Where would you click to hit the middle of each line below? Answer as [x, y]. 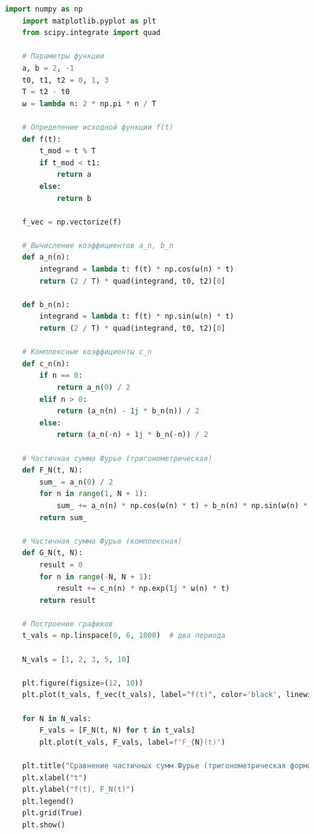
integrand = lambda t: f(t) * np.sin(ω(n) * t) [137, 317]
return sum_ [63, 517]
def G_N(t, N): [52, 553]
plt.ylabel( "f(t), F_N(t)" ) [78, 790]
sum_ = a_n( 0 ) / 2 [76, 482]
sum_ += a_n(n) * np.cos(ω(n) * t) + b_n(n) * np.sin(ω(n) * [182, 505]
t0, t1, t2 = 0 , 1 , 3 [65, 80]
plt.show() [44, 825]
